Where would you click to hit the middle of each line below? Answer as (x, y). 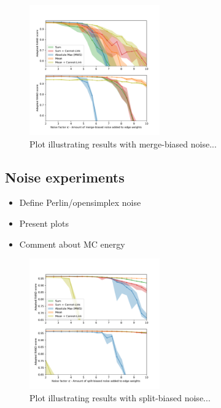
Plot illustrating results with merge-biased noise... (123, 143)
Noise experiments (65, 177)
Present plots (44, 223)
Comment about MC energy (72, 244)
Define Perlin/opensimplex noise (80, 202)
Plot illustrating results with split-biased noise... (120, 397)
